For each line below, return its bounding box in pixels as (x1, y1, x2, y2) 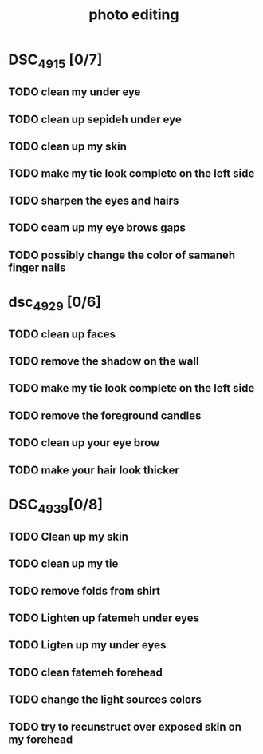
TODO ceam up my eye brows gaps (8, 221, 186, 235)
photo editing (88, 6, 179, 24)
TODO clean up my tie (8, 557, 119, 571)
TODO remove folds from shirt (8, 584, 161, 597)
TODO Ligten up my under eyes (8, 638, 167, 652)
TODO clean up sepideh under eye (8, 112, 182, 126)
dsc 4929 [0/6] (8, 293, 102, 313)
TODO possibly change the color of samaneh (8, 248, 236, 261)
